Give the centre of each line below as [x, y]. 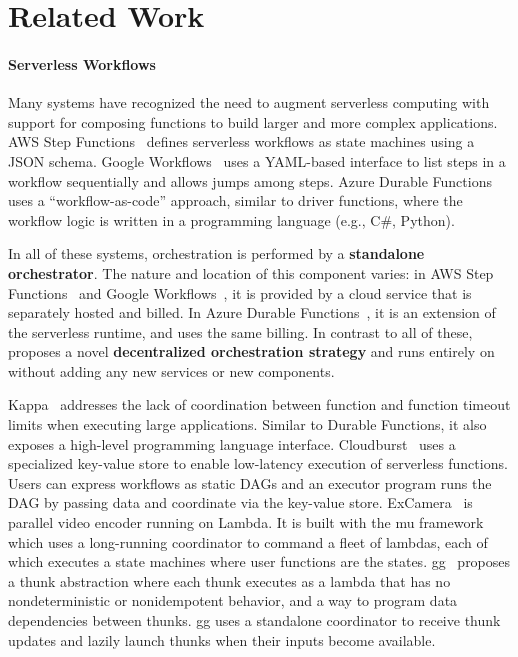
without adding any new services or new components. [171, 370]
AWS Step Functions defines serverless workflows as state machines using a [241, 141]
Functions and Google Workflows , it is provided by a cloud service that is [240, 292]
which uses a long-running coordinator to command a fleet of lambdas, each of [248, 541]
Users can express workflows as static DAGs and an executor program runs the [250, 482]
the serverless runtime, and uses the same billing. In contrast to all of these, [240, 331]
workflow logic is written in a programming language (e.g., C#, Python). [231, 219]
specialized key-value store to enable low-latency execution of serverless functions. [258, 463]
